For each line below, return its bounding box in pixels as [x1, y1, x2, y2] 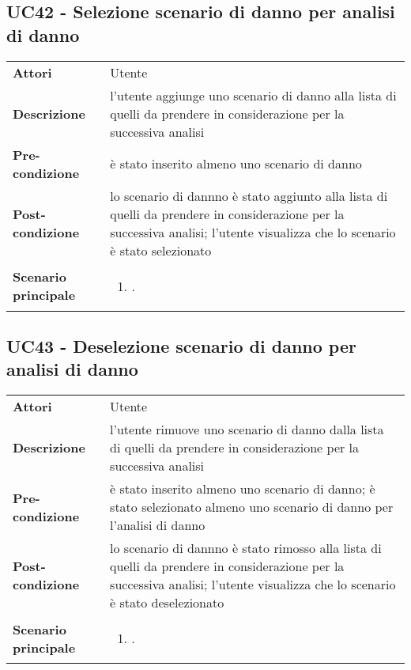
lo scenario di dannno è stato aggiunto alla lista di [110, 186, 388, 205]
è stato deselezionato [110, 593, 224, 612]
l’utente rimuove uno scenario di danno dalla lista [110, 420, 384, 439]
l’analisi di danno [110, 516, 205, 535]
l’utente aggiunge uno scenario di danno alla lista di [110, 85, 397, 104]
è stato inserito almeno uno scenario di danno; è [110, 479, 375, 498]
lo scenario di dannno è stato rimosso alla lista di [110, 539, 382, 558]
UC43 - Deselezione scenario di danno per [6, 333, 356, 358]
